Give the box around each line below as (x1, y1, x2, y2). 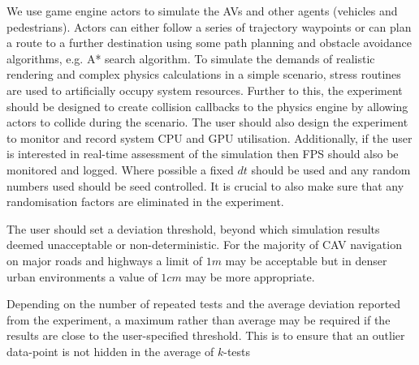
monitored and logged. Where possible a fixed (6, 161, 234, 178)
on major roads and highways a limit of (6, 251, 202, 268)
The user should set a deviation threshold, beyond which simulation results (6, 220, 380, 237)
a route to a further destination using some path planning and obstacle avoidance (6, 34, 413, 51)
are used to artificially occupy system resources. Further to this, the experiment (6, 81, 403, 98)
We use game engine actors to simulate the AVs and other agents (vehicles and (6, 2, 398, 19)
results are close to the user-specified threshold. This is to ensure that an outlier (6, 327, 405, 344)
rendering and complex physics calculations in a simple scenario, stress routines (6, 66, 401, 83)
